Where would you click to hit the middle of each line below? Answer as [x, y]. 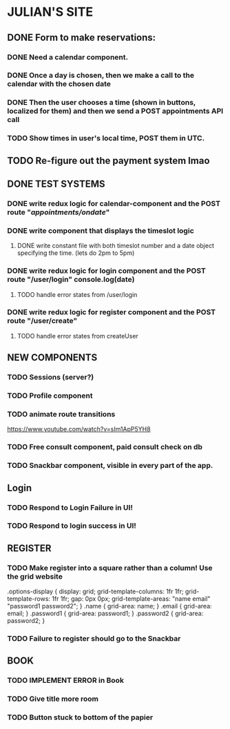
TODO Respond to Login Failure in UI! [70, 507]
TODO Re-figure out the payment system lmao [108, 160]
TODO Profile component [50, 396]
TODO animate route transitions [61, 414]
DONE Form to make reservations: [82, 38]
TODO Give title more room [53, 699]
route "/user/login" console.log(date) [71, 280]
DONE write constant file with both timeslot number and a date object [116, 246]
